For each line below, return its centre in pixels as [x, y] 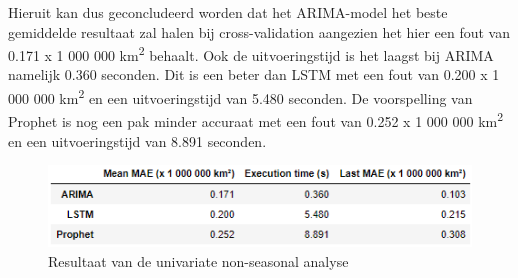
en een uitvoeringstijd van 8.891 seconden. [137, 140]
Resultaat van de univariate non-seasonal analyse [198, 260]
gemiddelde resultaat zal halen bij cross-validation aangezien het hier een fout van [259, 31]
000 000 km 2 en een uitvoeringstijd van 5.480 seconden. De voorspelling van [240, 96]
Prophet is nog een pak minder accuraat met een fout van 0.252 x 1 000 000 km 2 [256, 119]
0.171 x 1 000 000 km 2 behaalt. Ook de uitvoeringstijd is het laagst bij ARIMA [251, 53]
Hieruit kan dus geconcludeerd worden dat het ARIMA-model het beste [228, 12]
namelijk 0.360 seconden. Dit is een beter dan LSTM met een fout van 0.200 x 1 [254, 74]
